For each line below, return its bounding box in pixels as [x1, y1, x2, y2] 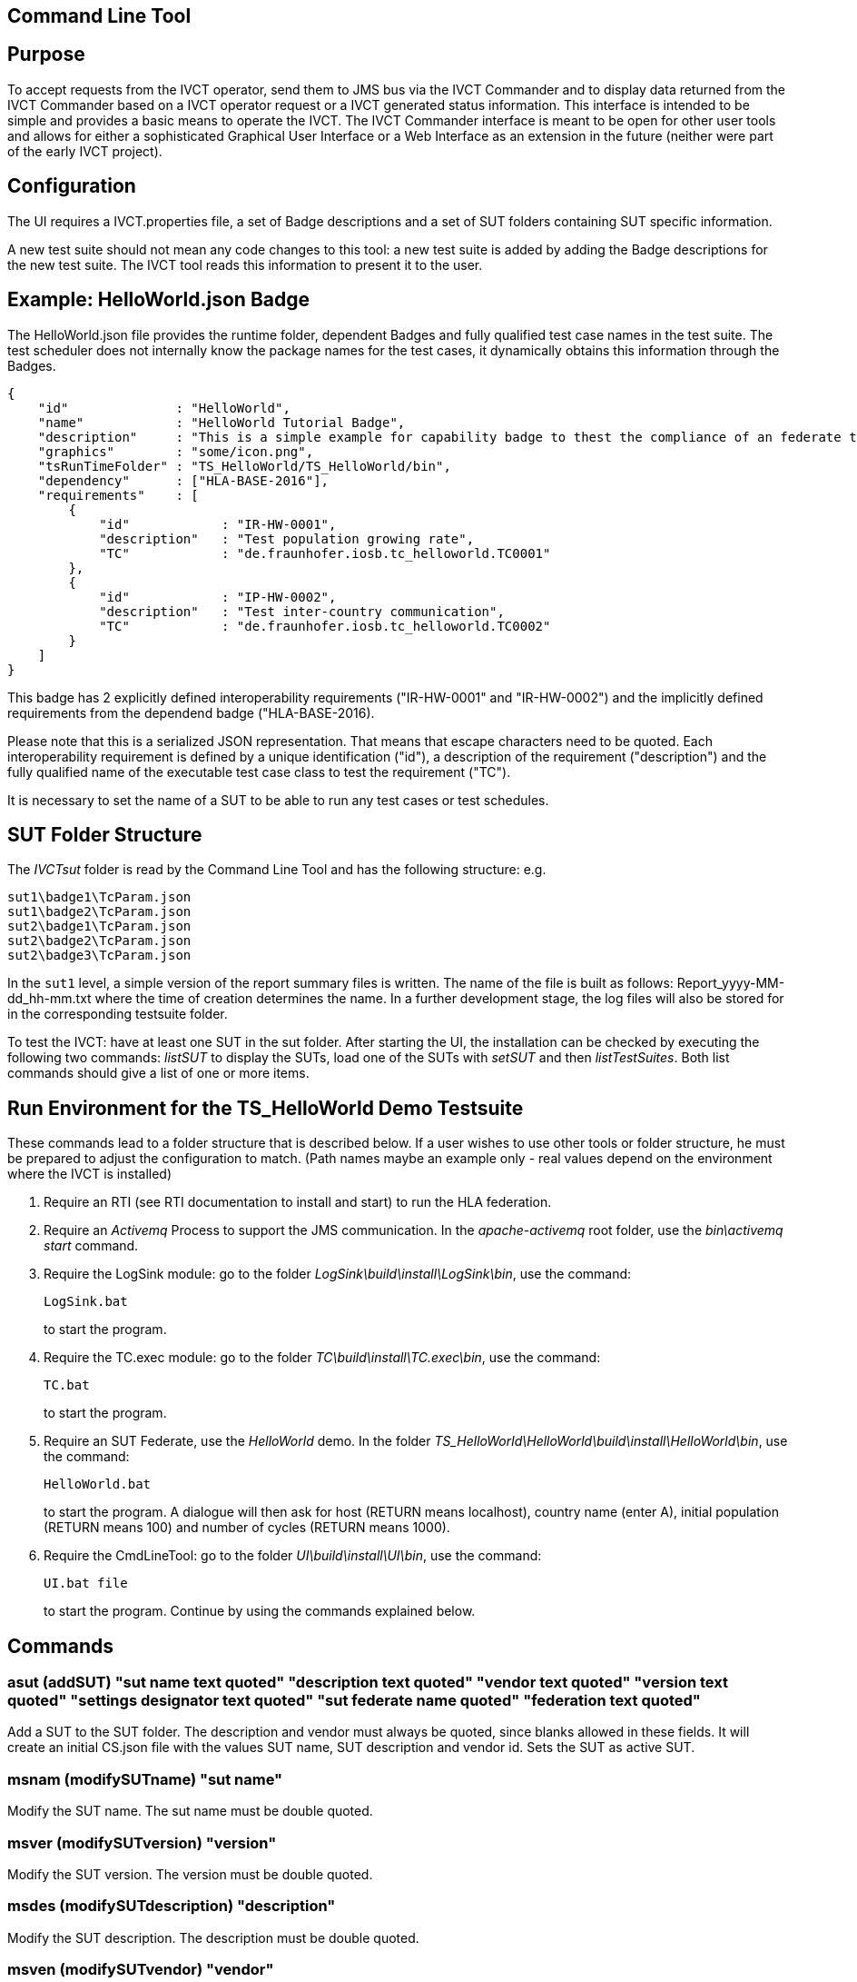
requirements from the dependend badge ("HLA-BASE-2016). [7, 704, 375, 721]
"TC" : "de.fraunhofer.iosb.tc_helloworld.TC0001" [99, 545, 551, 561]
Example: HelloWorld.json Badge [7, 288, 310, 312]
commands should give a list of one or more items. [7, 1065, 310, 1081]
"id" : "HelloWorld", [37, 400, 291, 415]
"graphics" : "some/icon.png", [37, 443, 314, 459]
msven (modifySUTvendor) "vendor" [7, 1960, 274, 1979]
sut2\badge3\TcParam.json [7, 948, 192, 963]
